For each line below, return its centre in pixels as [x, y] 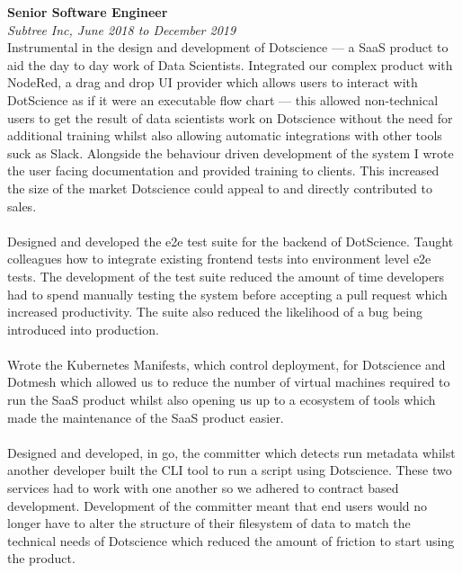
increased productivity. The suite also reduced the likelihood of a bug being [215, 312]
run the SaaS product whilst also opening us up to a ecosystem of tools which [222, 400]
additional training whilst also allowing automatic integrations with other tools [225, 135]
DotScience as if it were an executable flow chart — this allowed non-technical [223, 99]
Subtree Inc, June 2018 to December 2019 [122, 29]
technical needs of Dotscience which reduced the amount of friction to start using [231, 540]
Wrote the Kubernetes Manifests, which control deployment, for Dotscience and [227, 364]
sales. [22, 206]
